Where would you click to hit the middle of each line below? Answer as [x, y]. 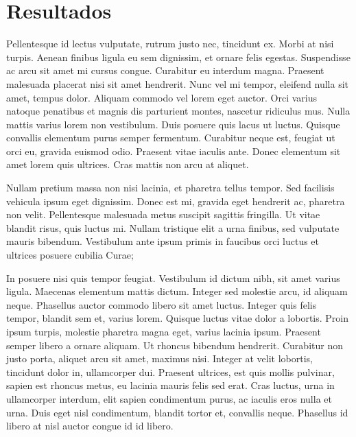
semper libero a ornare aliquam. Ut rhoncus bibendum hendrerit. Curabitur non [175, 345]
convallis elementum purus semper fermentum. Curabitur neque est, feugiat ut [171, 138]
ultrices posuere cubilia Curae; [70, 255]
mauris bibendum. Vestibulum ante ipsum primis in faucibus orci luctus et [163, 241]
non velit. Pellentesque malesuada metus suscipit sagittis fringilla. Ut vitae [163, 214]
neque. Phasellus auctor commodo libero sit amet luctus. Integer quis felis [162, 304]
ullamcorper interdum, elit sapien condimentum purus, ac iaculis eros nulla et [169, 398]
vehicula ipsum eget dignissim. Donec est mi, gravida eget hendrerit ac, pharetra [176, 201]
